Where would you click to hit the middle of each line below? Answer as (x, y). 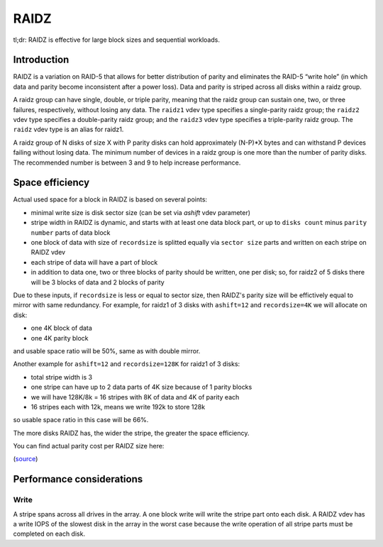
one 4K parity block (60, 338)
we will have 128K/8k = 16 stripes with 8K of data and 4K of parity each (135, 397)
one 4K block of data (61, 328)
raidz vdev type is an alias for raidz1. (68, 129)
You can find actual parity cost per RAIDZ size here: (89, 446)
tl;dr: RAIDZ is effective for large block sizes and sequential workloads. (116, 40)
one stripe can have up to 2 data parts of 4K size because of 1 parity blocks (141, 387)
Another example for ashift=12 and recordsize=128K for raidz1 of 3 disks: (127, 364)
